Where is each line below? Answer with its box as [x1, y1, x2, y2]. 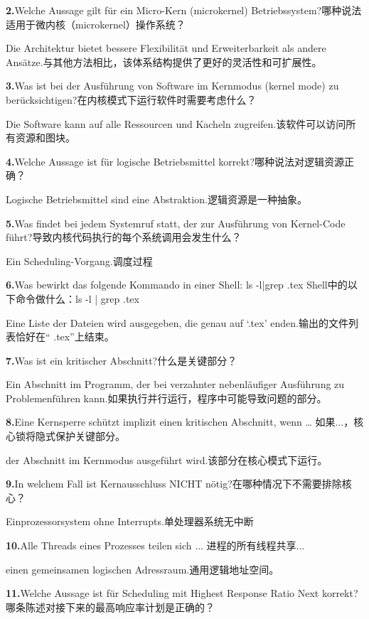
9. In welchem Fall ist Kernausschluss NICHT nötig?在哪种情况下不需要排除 [6, 476, 342, 491]
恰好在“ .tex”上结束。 [15, 329, 114, 344]
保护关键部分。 [55, 429, 125, 443]
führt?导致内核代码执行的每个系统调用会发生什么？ [6, 230, 242, 244]
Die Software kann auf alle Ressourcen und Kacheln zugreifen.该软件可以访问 [6, 116, 346, 131]
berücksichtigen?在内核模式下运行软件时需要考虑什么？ [6, 92, 257, 107]
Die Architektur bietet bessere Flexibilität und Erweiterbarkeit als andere [6, 41, 326, 55]
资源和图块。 [15, 130, 75, 145]
